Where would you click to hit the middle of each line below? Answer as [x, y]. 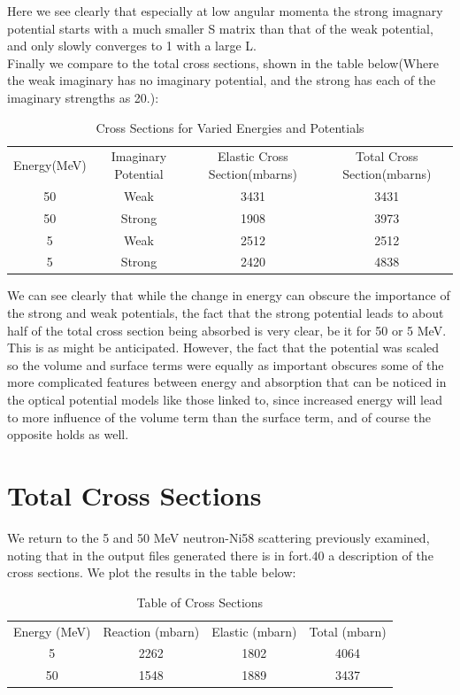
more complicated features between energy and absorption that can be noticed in [227, 382]
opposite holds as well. [68, 434]
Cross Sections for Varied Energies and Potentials [230, 127]
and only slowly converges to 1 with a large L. [132, 46]
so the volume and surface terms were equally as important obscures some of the [226, 364]
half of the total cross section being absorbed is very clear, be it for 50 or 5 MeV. [227, 330]
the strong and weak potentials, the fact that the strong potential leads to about [226, 313]
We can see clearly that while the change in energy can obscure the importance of [229, 295]
